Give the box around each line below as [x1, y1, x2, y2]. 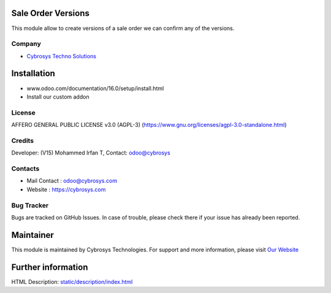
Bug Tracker [11, 201, 49, 210]
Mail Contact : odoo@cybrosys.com [26, 177, 118, 185]
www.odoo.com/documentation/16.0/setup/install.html [26, 85, 164, 92]
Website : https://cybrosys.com [26, 186, 106, 193]
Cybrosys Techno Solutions [26, 52, 96, 59]
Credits [11, 136, 34, 145]
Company [11, 40, 41, 48]
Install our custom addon [26, 93, 89, 101]
